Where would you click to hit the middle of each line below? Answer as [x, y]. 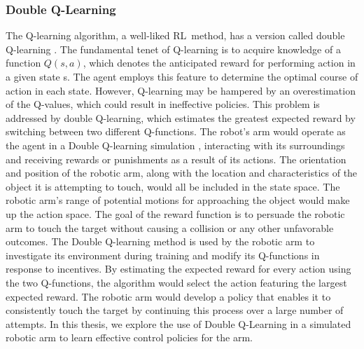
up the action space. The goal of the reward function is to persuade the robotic [175, 213]
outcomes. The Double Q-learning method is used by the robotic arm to [160, 241]
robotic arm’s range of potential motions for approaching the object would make [178, 200]
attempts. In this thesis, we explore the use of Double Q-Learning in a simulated [178, 323]
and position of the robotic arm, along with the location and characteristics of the [182, 173]
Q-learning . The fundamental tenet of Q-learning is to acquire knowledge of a [173, 49]
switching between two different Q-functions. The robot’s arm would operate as [176, 131]
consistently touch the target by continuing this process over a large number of [175, 310]
